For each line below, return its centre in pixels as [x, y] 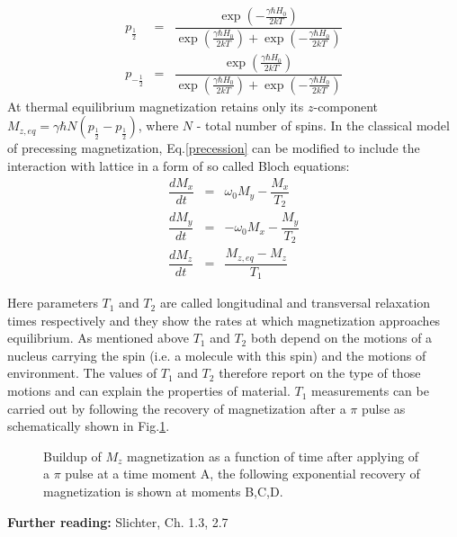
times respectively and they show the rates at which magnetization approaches [224, 320]
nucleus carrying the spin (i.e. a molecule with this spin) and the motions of [217, 355]
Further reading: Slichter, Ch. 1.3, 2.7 [118, 521]
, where [158, 125]
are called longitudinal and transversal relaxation [295, 303]
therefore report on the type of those [320, 373]
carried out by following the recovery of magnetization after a [177, 408]
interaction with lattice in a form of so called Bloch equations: [179, 166]
